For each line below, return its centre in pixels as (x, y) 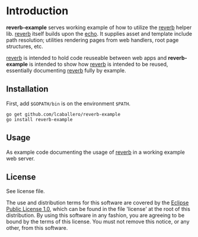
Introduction (37, 11)
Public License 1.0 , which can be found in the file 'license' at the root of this (98, 209)
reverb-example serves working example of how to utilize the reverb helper (99, 27)
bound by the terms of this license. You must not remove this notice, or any (98, 222)
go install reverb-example (39, 119)
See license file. (26, 191)
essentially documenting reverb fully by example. (66, 70)
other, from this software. (37, 228)
